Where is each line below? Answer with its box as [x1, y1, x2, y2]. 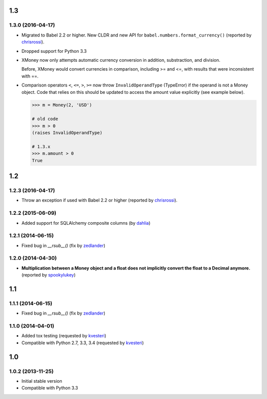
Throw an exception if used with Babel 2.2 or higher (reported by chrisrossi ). [21, 198, 178, 203]
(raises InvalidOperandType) [32, 130, 103, 136]
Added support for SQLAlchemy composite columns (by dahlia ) [21, 220, 151, 226]
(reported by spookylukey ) [21, 272, 76, 278]
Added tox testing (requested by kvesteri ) [21, 333, 106, 339]
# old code [32, 116, 58, 122]
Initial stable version [21, 378, 63, 384]
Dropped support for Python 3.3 [21, 48, 87, 54]
